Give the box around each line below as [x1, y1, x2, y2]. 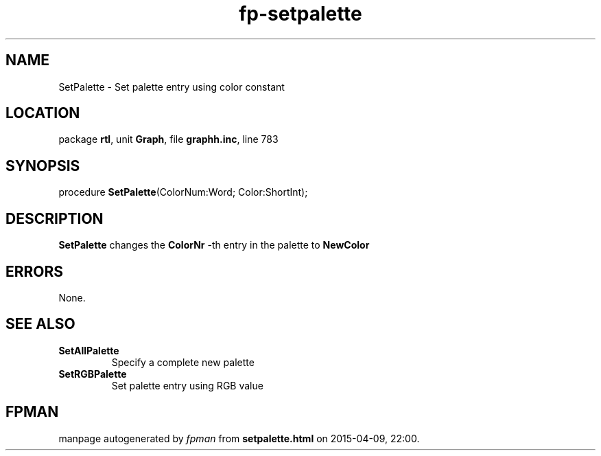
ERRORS [5, 262, 64, 280]
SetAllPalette [58, 344, 119, 356]
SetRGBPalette [58, 367, 127, 380]
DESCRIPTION [5, 209, 104, 227]
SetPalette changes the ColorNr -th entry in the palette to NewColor [58, 239, 370, 251]
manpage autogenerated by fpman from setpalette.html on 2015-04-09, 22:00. [58, 432, 420, 444]
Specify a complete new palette [111, 356, 255, 368]
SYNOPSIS [5, 157, 80, 174]
